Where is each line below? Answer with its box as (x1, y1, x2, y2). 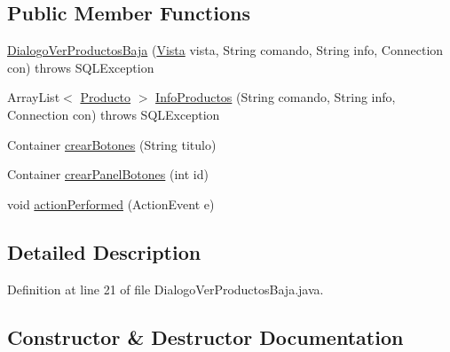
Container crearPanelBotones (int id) (7, 165, 209, 184)
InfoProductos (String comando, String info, (155, 88, 396, 106)
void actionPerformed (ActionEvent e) (7, 194, 215, 213)
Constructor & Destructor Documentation (7, 323, 404, 350)
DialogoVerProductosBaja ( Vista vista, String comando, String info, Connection (7, 41, 444, 59)
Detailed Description (7, 238, 201, 265)
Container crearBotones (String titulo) (7, 135, 217, 153)
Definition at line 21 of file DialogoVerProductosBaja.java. (7, 279, 324, 298)
